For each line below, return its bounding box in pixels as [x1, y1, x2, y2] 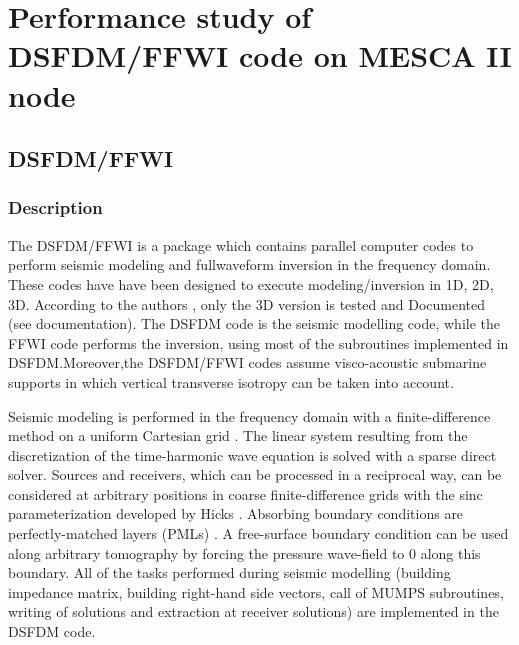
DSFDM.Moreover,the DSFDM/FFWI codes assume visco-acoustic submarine [8, 352, 487, 373]
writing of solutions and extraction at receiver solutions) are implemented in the [8, 601, 499, 622]
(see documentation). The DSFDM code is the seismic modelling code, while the [8, 313, 501, 334]
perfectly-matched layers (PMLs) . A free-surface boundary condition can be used [8, 523, 509, 544]
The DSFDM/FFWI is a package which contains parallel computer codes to [8, 234, 474, 255]
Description [8, 195, 103, 220]
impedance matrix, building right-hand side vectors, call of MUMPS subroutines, [8, 581, 504, 602]
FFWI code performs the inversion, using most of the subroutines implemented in [8, 332, 509, 353]
